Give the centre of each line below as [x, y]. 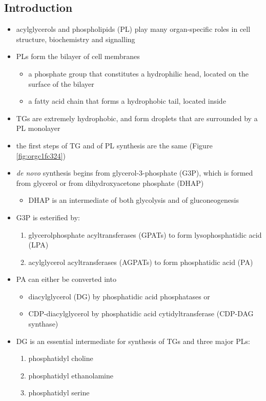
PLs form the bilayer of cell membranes [78, 56]
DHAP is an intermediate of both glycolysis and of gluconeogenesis [134, 200]
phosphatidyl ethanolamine [71, 375]
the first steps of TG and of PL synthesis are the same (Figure [114, 145]
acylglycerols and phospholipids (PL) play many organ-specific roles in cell [133, 29]
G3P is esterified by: [48, 217]
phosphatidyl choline [61, 358]
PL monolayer [38, 128]
